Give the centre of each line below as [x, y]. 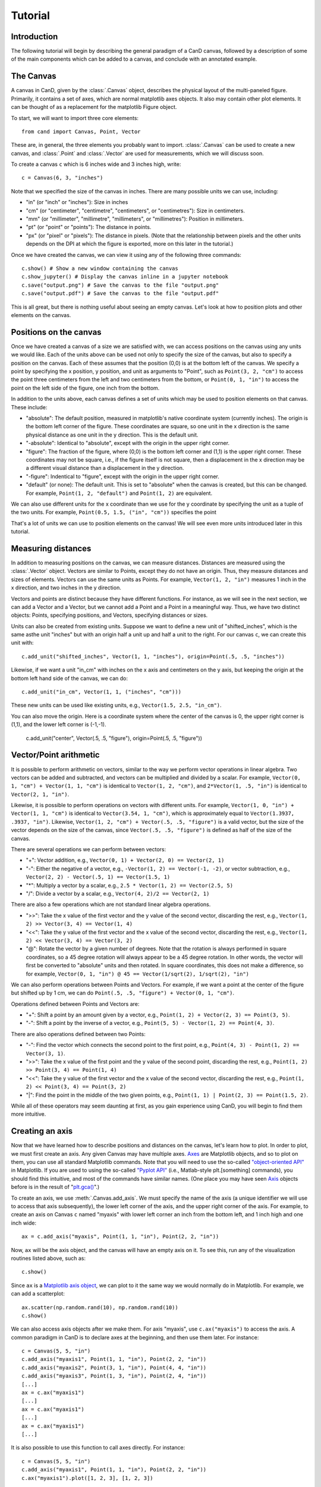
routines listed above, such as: [48, 1258]
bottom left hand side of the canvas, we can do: [69, 678]
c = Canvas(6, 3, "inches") [62, 178]
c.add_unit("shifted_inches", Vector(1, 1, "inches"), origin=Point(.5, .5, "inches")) [153, 656]
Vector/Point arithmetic [56, 755]
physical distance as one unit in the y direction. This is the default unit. [112, 435]
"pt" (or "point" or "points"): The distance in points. [89, 227]
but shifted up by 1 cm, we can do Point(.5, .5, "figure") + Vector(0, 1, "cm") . [123, 993]
